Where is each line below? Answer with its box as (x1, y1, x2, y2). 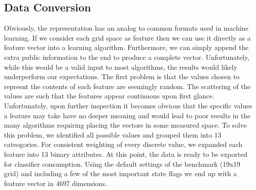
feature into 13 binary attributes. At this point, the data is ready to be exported (4, 148, 248, 159)
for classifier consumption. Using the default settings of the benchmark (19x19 (4, 158, 240, 169)
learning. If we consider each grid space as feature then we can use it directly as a (4, 32, 251, 43)
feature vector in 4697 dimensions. (4, 178, 108, 188)
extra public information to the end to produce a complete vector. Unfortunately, (4, 51, 250, 62)
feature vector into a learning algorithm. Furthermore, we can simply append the (4, 42, 249, 52)
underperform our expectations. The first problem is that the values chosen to (4, 71, 240, 82)
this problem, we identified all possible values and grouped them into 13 (4, 129, 221, 140)
